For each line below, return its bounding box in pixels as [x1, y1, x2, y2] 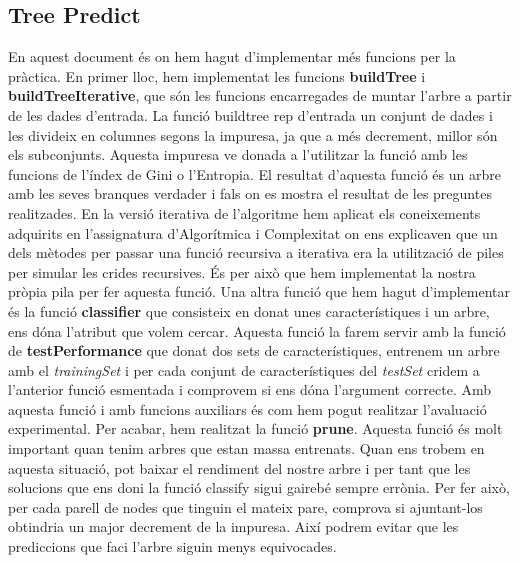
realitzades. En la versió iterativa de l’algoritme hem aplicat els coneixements [8, 202, 481, 223]
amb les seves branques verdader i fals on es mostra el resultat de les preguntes [8, 183, 492, 204]
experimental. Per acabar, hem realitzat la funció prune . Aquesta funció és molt [8, 418, 503, 439]
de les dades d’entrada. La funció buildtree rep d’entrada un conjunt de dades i [8, 104, 493, 125]
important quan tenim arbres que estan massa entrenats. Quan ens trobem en [8, 438, 485, 459]
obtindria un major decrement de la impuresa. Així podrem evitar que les [8, 516, 459, 537]
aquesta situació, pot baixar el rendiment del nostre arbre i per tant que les [8, 457, 471, 478]
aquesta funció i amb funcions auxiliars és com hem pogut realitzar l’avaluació [8, 398, 487, 419]
